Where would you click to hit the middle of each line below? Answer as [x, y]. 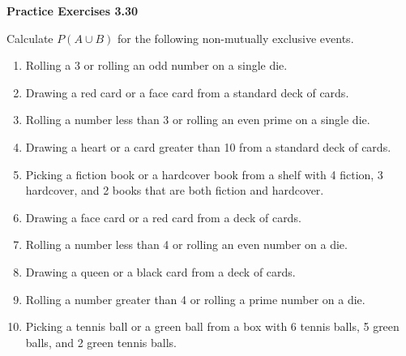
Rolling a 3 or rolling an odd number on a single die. [156, 65]
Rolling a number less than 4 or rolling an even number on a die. [186, 244]
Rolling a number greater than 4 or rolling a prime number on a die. [195, 299]
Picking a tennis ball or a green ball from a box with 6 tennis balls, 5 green [212, 326]
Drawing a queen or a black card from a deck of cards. [160, 271]
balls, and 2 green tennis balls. [101, 342]
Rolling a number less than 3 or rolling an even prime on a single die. [198, 120]
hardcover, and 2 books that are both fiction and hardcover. [175, 190]
